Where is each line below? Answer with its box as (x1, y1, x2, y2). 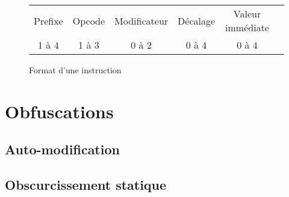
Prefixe (34, 13, 63, 28)
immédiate (225, 20, 269, 34)
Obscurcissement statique (5, 175, 167, 194)
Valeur (233, 7, 261, 20)
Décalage (178, 13, 216, 28)
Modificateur (114, 13, 169, 28)
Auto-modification (5, 140, 120, 159)
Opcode (72, 13, 105, 28)
